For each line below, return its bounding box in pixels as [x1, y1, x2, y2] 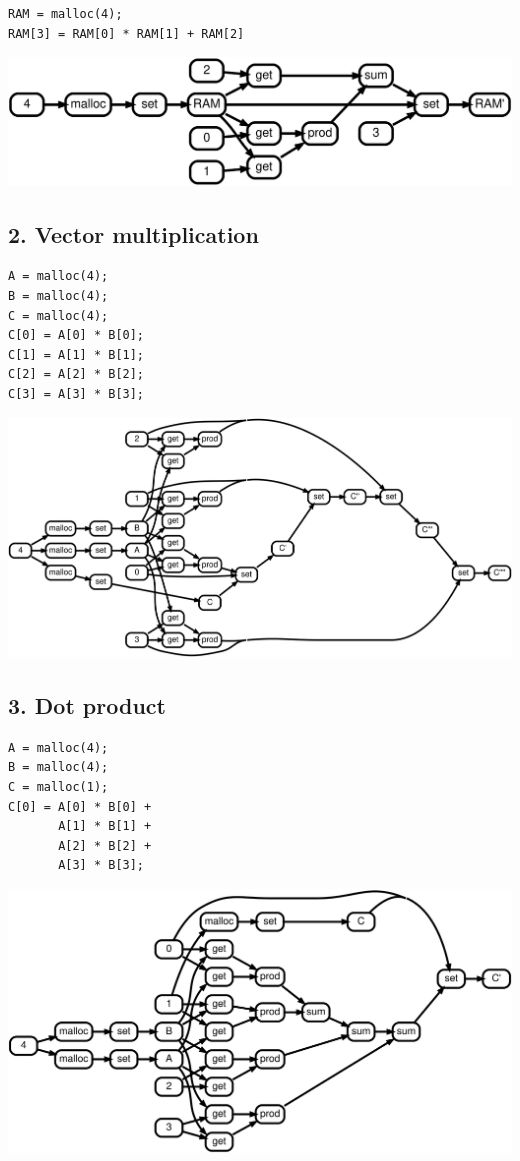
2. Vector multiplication [8, 218, 259, 249]
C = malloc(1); [8, 780, 109, 794]
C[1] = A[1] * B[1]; [8, 347, 145, 362]
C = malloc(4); [8, 308, 109, 323]
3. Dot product [8, 690, 166, 720]
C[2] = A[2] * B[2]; [8, 367, 145, 382]
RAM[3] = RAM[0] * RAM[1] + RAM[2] [8, 26, 245, 41]
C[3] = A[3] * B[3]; [8, 387, 145, 401]
